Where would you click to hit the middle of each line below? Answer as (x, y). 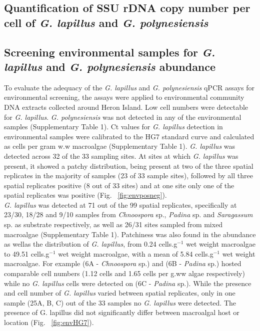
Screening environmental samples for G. (110, 52)
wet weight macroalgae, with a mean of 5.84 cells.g (136, 253)
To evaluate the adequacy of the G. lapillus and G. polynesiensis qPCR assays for (129, 87)
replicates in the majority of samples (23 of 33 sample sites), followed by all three (128, 175)
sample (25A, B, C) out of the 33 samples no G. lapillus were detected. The (120, 302)
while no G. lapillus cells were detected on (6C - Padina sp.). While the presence (128, 283)
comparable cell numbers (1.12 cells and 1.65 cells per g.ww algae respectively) (124, 273)
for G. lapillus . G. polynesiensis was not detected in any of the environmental (123, 117)
